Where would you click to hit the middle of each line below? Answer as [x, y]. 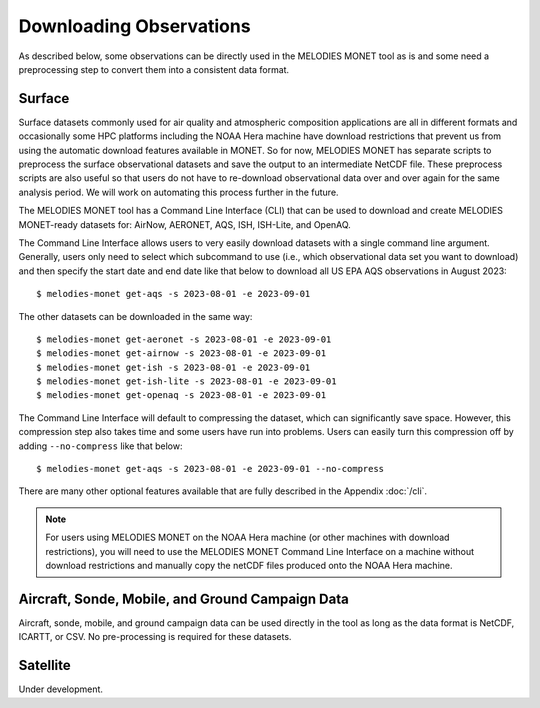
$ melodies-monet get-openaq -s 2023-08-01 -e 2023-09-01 [181, 395]
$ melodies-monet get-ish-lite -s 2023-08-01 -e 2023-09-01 [186, 381]
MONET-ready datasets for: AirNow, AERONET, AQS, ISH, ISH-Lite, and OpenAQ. [185, 224]
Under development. [61, 689]
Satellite [45, 665]
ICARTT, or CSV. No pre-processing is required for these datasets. [155, 637]
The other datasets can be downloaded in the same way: [135, 316]
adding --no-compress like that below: [100, 446]
